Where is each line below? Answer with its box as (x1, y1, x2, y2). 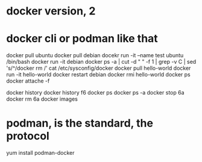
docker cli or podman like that (6, 32, 158, 46)
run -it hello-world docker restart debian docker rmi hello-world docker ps (6, 71, 191, 78)
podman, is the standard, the (6, 116, 154, 130)
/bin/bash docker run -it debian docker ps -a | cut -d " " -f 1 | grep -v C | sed (6, 58, 197, 66)
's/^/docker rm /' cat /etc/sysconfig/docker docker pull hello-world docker (6, 64, 191, 72)
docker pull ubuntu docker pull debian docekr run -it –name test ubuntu (6, 52, 184, 59)
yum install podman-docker (6, 149, 75, 157)
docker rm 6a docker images (6, 95, 78, 103)
